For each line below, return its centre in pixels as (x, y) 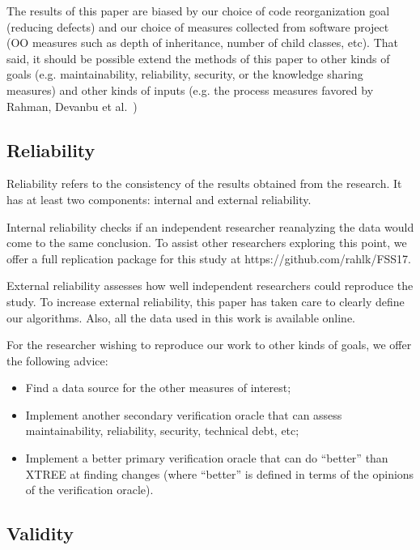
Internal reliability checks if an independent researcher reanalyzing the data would (210, 226)
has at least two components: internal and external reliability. (159, 199)
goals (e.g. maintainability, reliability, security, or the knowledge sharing (185, 74)
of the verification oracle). (89, 490)
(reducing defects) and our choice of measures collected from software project (198, 26)
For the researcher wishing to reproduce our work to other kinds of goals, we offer (209, 345)
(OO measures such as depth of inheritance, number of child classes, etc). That (203, 43)
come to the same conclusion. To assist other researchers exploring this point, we (207, 243)
